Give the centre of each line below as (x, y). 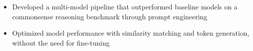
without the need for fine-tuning (61, 42)
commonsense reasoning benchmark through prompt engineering (110, 16)
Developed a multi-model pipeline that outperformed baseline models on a (125, 6)
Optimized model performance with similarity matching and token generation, (131, 33)
